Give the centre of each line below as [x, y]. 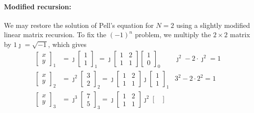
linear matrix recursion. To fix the [55, 34]
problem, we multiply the [173, 34]
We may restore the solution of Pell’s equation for [79, 25]
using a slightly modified [213, 25]
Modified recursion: [38, 6]
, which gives [67, 44]
